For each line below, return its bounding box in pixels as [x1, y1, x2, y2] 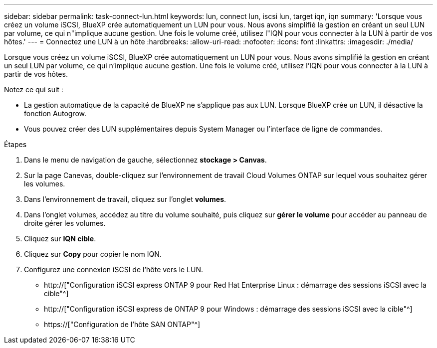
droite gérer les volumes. [24, 219, 106, 227]
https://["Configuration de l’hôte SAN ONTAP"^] [44, 320, 201, 329]
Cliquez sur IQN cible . [24, 234, 96, 243]
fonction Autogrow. [24, 109, 87, 118]
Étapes [4, 140, 27, 149]
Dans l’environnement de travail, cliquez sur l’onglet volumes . [24, 195, 226, 203]
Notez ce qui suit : [4, 85, 63, 94]
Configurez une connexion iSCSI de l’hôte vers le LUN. [24, 265, 204, 274]
